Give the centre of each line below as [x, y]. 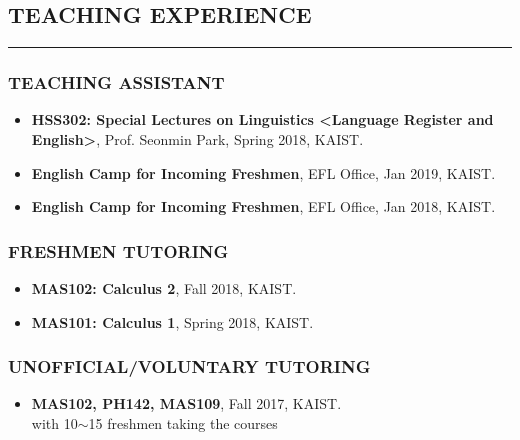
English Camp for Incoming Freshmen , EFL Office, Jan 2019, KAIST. [263, 172]
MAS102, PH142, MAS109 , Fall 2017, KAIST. [186, 403]
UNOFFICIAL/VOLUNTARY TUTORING [189, 366]
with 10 [54, 423]
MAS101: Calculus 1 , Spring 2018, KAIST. [172, 321]
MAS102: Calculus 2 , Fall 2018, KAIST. [164, 288]
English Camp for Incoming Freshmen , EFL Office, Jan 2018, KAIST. [263, 206]
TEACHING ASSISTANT [116, 82]
